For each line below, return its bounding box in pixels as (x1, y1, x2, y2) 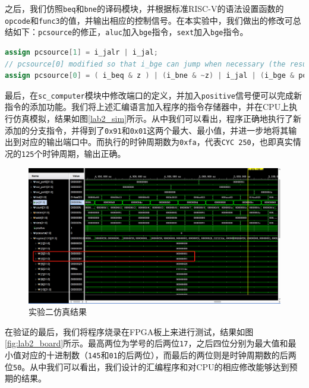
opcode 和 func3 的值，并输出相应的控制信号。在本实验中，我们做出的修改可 (5, 14, 293, 26)
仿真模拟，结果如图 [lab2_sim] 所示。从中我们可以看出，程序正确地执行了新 (12, 112, 302, 124)
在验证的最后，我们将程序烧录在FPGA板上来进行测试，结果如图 (5, 325, 254, 337)
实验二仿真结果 (29, 305, 87, 318)
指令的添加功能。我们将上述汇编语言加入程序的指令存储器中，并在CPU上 (5, 100, 289, 113)
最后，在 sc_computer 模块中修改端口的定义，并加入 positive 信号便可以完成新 (5, 89, 302, 101)
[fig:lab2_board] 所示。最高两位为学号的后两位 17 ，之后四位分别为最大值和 (5, 337, 288, 349)
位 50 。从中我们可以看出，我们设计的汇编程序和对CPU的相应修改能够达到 (5, 360, 289, 373)
